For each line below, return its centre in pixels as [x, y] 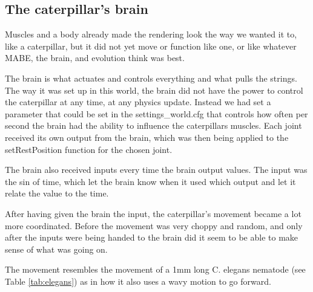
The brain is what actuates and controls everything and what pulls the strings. [151, 78]
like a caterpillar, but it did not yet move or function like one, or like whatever [151, 46]
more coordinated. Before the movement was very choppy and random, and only [154, 225]
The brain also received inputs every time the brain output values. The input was [156, 170]
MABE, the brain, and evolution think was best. [95, 58]
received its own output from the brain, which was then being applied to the [147, 137]
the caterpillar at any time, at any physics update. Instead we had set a [138, 102]
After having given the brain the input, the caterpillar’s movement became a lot [153, 213]
